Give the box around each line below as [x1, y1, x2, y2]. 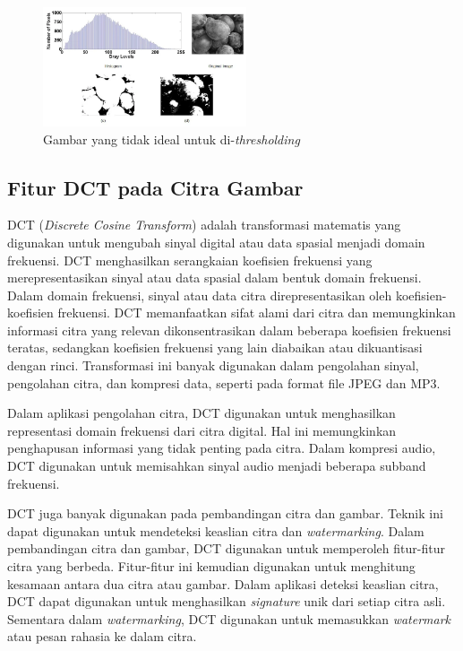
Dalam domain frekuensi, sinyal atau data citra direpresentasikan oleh [7, 285, 392, 304]
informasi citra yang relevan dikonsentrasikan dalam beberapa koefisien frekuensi [7, 320, 451, 339]
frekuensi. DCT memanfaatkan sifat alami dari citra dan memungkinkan [57, 303, 456, 322]
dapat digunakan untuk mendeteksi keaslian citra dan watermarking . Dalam [7, 521, 424, 540]
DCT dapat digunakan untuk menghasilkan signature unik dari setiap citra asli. [7, 592, 446, 611]
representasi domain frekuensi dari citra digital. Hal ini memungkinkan [7, 421, 397, 439]
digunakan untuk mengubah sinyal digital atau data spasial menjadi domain [7, 232, 425, 251]
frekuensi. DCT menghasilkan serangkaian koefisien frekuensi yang [7, 250, 373, 269]
